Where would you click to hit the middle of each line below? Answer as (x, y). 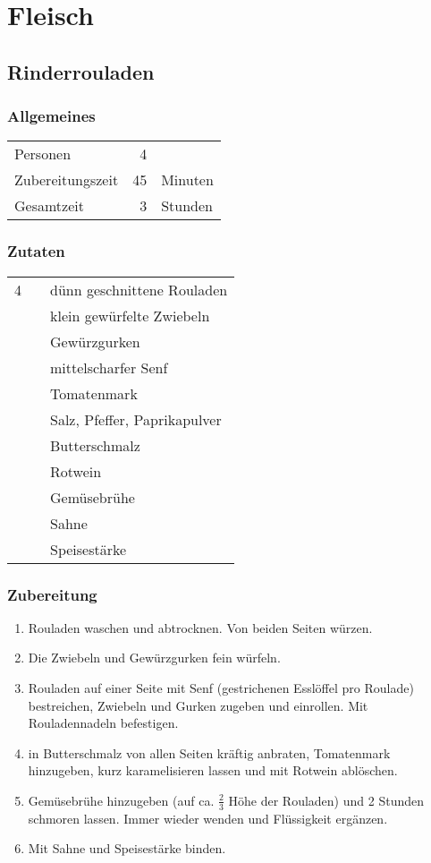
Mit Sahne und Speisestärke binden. (127, 848)
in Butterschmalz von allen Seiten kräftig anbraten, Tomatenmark (209, 752)
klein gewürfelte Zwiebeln (130, 315)
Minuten (187, 180)
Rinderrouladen (81, 71)
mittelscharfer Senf (109, 367)
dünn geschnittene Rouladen (139, 289)
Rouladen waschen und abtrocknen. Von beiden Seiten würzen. (200, 627)
